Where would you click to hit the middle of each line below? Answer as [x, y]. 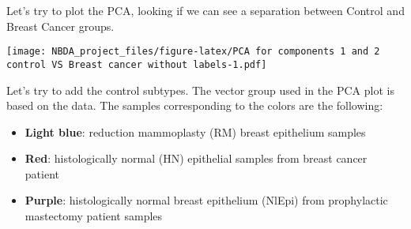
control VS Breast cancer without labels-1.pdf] [137, 64]
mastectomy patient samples [94, 216]
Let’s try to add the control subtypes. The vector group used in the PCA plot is [200, 90]
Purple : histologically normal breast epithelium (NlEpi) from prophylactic [206, 200]
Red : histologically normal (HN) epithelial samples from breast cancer [196, 158]
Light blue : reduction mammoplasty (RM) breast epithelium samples [195, 131]
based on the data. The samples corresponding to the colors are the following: [195, 105]
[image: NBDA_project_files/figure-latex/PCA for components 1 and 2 [193, 52]
